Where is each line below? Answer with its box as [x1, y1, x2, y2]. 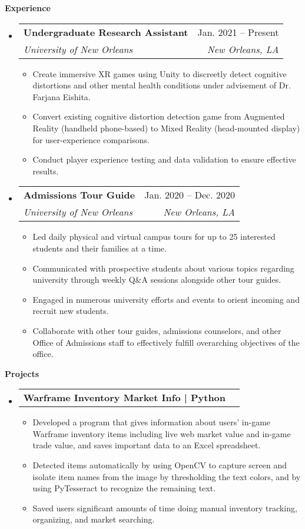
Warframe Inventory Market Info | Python [23, 391, 226, 405]
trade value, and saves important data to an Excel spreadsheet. [32, 439, 261, 451]
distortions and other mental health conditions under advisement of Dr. [32, 79, 291, 91]
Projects [5, 367, 39, 379]
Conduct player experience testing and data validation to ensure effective [32, 153, 296, 166]
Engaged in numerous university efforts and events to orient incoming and [32, 293, 300, 305]
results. [32, 164, 59, 177]
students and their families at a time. [32, 242, 167, 254]
